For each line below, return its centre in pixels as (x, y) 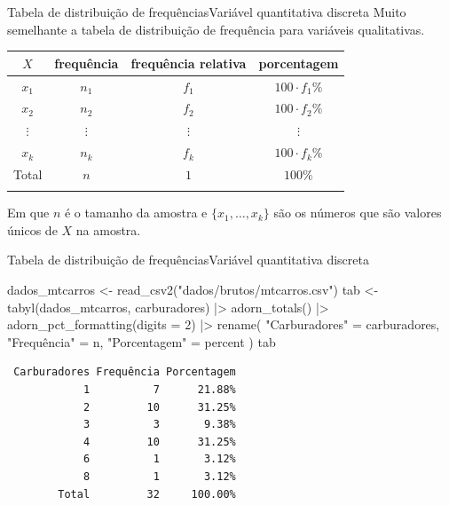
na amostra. (108, 229)
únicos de (32, 229)
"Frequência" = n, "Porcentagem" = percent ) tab (142, 341)
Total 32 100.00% (147, 494)
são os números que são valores (358, 213)
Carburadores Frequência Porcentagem (125, 372)
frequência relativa (189, 63)
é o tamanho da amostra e (136, 213)
